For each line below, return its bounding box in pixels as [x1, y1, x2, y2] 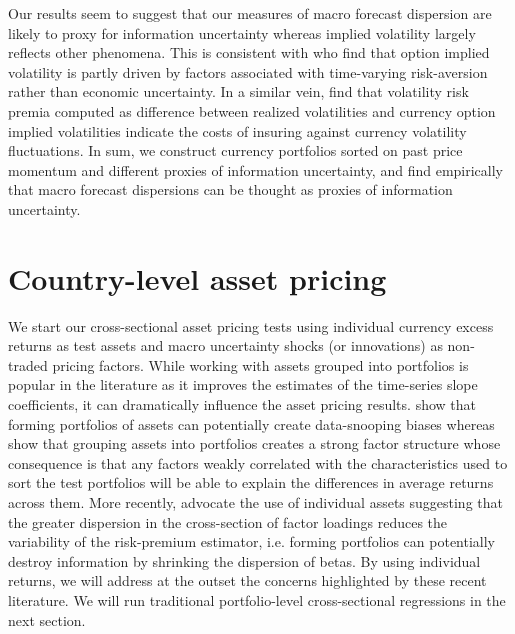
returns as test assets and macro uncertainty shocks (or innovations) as [8, 335, 443, 356]
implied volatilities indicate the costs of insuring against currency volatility [8, 120, 467, 141]
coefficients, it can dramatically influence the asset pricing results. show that [8, 394, 476, 415]
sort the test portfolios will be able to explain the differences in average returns [8, 472, 494, 493]
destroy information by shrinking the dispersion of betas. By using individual [8, 550, 481, 571]
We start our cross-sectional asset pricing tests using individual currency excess [8, 315, 494, 336]
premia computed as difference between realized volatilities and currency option [8, 100, 496, 121]
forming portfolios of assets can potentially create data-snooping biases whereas [8, 413, 495, 434]
